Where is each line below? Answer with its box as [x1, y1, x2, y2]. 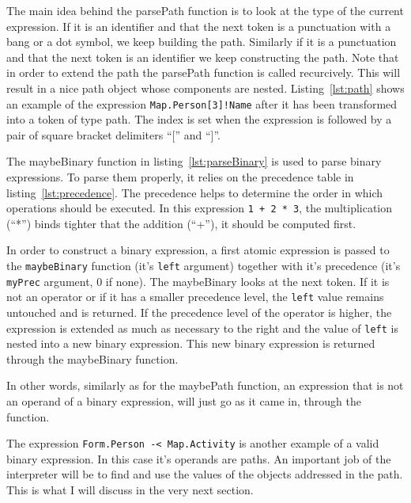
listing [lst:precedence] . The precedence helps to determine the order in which [6, 184, 383, 200]
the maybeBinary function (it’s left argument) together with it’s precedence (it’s [6, 257, 401, 274]
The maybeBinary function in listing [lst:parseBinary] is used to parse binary [6, 153, 382, 170]
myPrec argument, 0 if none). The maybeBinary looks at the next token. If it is [6, 272, 390, 289]
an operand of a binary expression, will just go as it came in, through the [6, 393, 361, 410]
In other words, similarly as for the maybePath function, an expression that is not [6, 377, 404, 394]
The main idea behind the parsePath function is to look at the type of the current [6, 2, 404, 18]
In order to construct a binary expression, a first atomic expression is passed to [6, 242, 390, 258]
